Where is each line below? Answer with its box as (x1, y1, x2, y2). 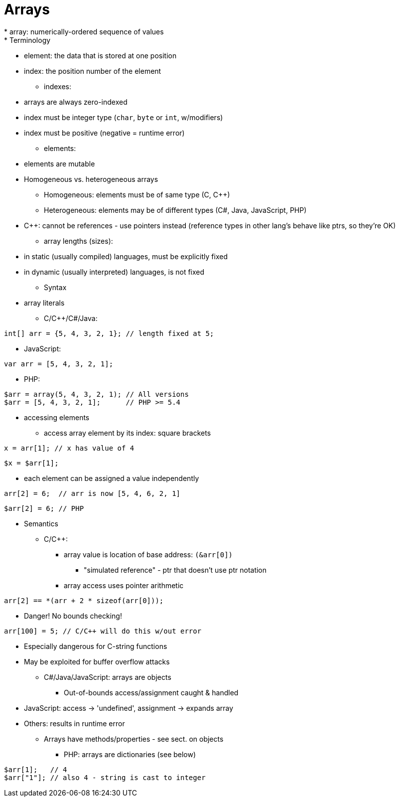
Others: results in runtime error (24, 719, 125, 728)
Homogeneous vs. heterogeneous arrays (24, 174, 158, 183)
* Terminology (4, 35, 51, 44)
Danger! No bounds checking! (24, 611, 122, 620)
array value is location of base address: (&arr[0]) (64, 550, 233, 559)
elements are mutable (24, 159, 95, 168)
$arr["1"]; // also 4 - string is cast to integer (4, 773, 206, 782)
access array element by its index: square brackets (44, 428, 211, 437)
